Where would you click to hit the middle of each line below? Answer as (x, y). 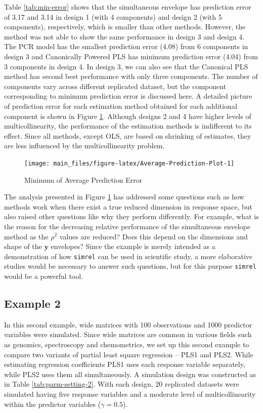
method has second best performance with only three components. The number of (131, 76)
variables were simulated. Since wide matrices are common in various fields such (128, 334)
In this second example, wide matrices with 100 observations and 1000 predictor (128, 324)
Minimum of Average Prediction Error (83, 179)
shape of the (23, 246)
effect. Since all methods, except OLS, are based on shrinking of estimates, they (128, 135)
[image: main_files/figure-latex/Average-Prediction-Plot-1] (129, 163)
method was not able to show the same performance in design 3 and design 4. (124, 36)
